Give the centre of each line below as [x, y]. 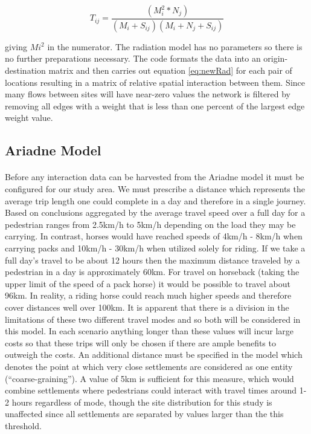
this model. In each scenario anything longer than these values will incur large [149, 331]
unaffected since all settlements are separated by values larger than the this [144, 414]
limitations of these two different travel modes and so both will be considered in [153, 319]
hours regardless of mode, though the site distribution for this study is [142, 402]
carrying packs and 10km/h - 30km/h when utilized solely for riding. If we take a [155, 248]
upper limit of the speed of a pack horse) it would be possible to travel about [148, 283]
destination [25, 70]
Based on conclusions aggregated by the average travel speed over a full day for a [155, 212]
